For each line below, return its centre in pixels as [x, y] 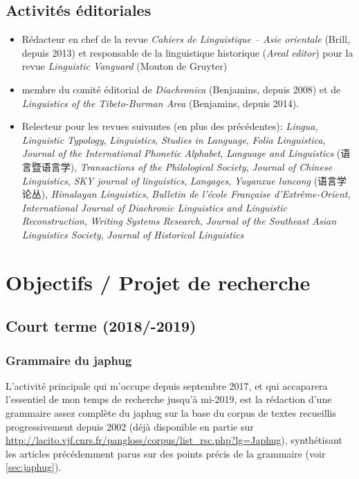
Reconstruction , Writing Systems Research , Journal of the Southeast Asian [179, 221]
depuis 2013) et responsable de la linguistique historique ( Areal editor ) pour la [187, 52]
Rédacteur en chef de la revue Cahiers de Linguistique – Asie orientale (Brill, [186, 39]
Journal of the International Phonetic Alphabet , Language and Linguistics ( [181, 153]
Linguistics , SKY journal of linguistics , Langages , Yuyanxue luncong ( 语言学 [184, 180]
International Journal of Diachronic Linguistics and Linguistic [154, 207]
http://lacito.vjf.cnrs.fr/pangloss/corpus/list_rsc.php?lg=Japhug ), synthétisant [174, 440]
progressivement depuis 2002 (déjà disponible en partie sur [130, 426]
